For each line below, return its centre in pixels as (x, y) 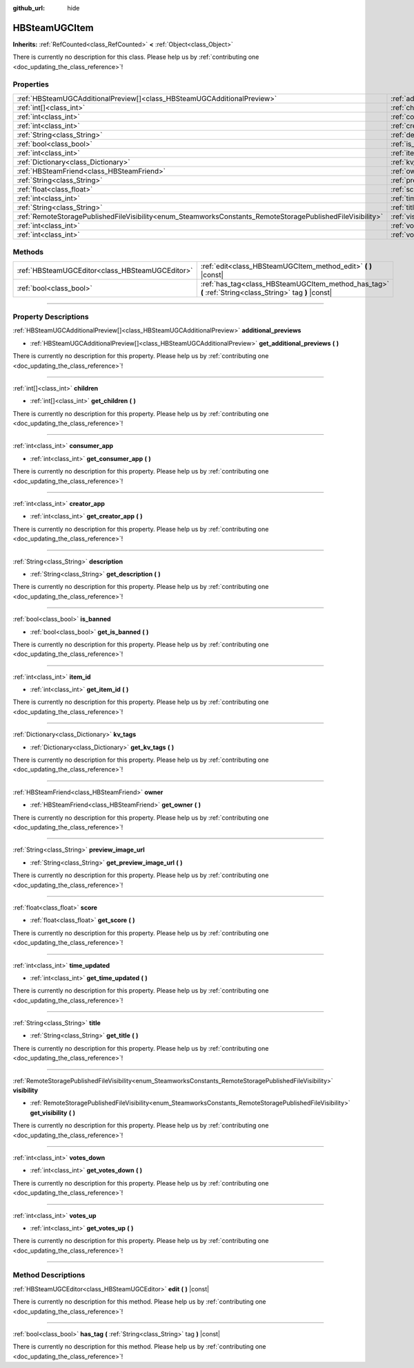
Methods (28, 252)
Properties (31, 84)
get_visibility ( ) (53, 1112)
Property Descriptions (51, 317)
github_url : (29, 8)
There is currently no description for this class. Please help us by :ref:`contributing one (136, 57)
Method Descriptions (49, 1275)
